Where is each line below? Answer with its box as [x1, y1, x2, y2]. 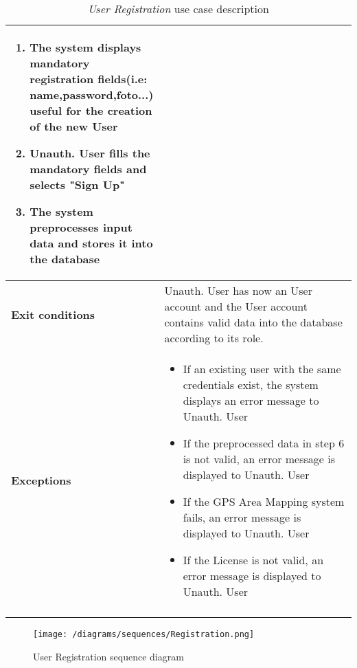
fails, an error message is [183, 509, 301, 525]
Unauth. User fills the [30, 145, 150, 161]
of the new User [30, 118, 118, 134]
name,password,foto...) [30, 87, 154, 102]
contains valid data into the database [164, 314, 343, 330]
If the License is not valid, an [183, 552, 324, 568]
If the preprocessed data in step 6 [183, 435, 345, 451]
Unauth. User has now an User [164, 282, 312, 298]
